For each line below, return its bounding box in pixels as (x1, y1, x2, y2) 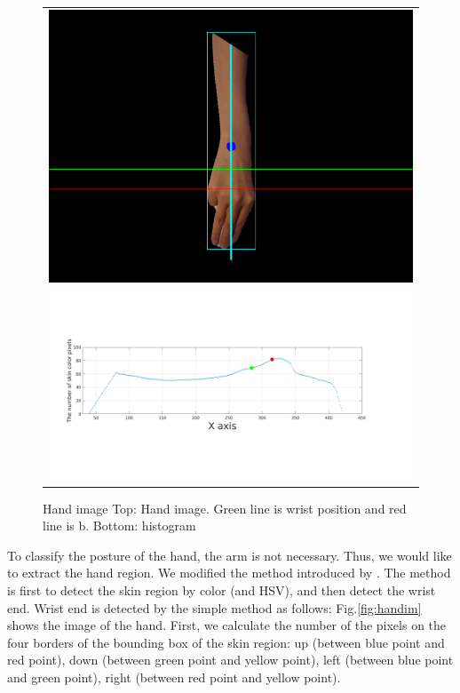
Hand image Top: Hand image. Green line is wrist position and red (43, 498, 407, 517)
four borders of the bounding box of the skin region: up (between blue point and (7, 633, 445, 651)
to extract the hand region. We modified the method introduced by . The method (7, 563, 451, 582)
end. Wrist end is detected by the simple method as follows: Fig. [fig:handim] (7, 598, 422, 617)
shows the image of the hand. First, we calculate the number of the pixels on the (7, 616, 447, 634)
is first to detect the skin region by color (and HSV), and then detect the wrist (7, 580, 436, 599)
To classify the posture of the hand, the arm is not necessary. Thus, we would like (7, 546, 452, 564)
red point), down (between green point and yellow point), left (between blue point (7, 650, 454, 669)
